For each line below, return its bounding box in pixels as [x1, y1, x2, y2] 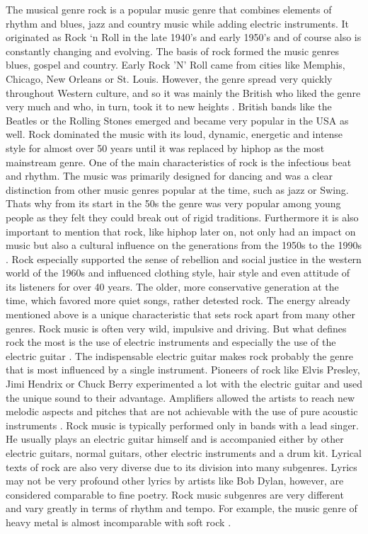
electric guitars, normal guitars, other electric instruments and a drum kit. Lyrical [6, 446, 362, 460]
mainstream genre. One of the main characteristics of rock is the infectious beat [6, 154, 352, 169]
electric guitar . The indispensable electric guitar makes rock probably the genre [6, 348, 353, 363]
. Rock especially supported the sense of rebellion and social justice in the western [6, 251, 362, 266]
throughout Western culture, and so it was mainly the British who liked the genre [6, 85, 361, 100]
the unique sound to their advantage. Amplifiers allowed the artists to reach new [6, 390, 355, 405]
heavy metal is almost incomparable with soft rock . [6, 514, 231, 529]
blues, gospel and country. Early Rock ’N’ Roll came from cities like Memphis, [6, 57, 345, 72]
